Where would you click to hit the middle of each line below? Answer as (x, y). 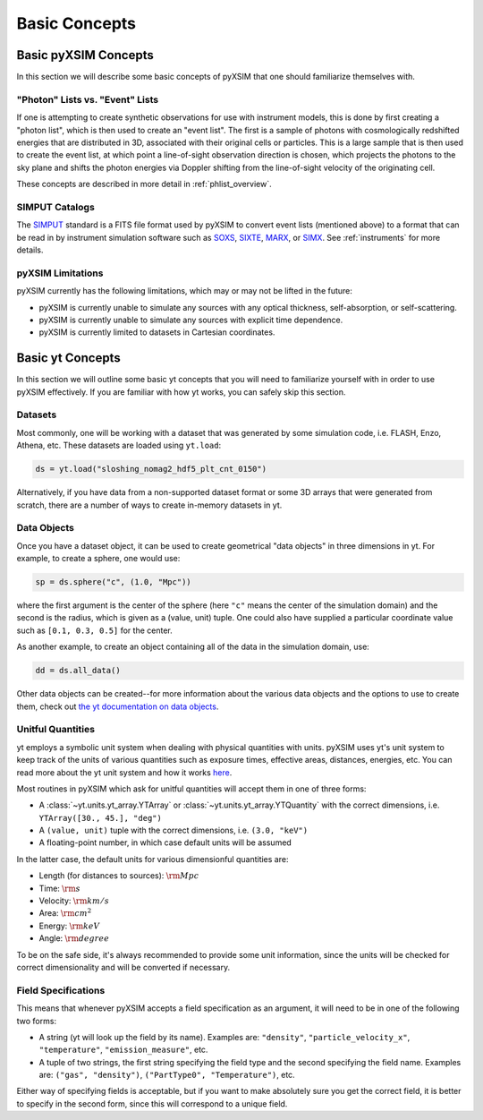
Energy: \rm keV (69, 926)
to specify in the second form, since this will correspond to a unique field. (152, 1103)
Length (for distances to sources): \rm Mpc (119, 876)
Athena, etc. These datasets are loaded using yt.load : (119, 445)
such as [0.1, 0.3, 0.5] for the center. (95, 630)
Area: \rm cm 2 (65, 913)
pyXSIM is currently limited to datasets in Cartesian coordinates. (157, 332)
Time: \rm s (59, 888)
